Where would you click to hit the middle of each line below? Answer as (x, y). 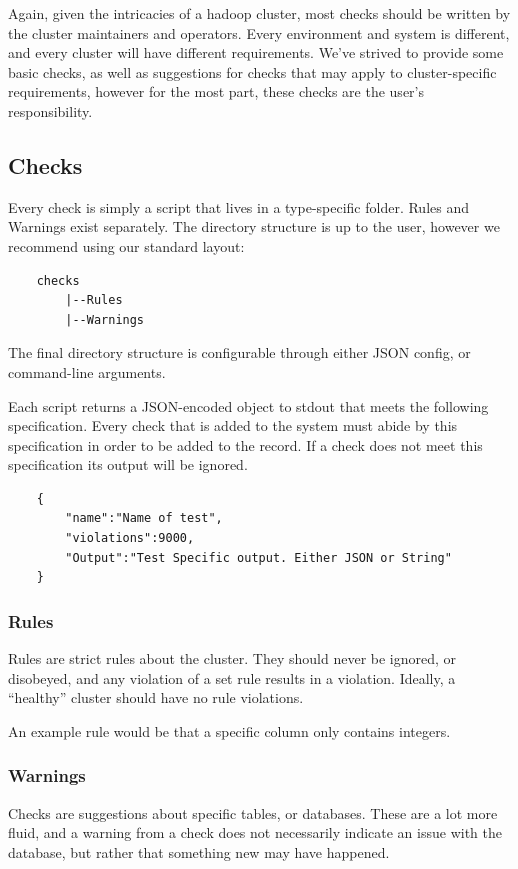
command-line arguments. (87, 371)
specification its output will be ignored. (128, 464)
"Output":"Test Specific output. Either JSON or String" (258, 557)
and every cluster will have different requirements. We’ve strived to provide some (256, 52)
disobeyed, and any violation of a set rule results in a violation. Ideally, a (232, 677)
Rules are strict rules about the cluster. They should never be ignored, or (232, 658)
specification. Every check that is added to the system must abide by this (233, 425)
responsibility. (50, 110)
